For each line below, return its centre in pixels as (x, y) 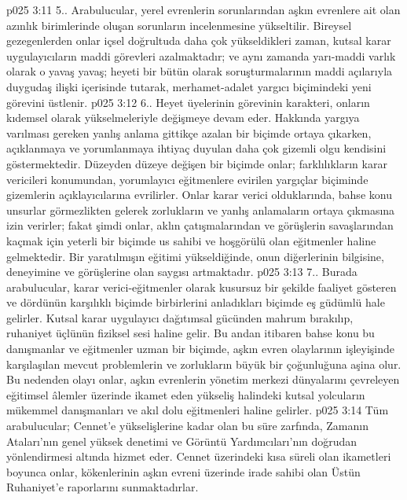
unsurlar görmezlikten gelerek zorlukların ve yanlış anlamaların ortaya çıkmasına (201, 210)
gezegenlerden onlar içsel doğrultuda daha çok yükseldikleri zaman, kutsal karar (199, 40)
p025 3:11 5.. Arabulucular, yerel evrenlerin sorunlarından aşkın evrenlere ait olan (203, 9)
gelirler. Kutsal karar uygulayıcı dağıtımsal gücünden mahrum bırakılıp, (180, 317)
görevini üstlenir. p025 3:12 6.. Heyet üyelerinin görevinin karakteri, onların (188, 102)
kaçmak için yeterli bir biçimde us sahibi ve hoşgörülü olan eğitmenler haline (191, 240)
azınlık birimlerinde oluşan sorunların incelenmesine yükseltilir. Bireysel (179, 25)
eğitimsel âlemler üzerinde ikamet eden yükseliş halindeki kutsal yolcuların (186, 394)
